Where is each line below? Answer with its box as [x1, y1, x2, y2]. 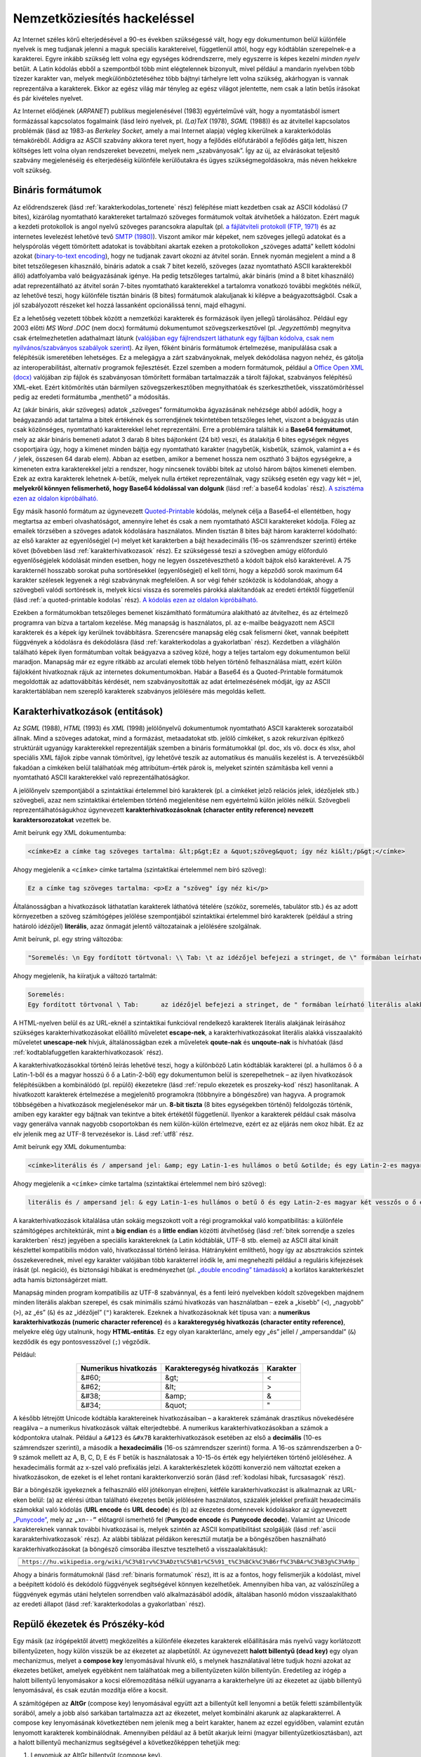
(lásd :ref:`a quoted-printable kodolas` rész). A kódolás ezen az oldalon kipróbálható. [13, 595, 258, 604]
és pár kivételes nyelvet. [13, 93, 83, 102]
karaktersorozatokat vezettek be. [13, 815, 112, 824]
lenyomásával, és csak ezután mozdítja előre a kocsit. [13, 1686, 168, 1694]
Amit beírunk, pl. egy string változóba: [13, 935, 123, 943]
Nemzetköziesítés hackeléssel [13, 11, 195, 26]
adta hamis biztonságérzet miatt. [13, 1276, 108, 1284]
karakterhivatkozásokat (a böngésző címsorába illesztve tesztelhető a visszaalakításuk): [13, 1545, 268, 1553]
